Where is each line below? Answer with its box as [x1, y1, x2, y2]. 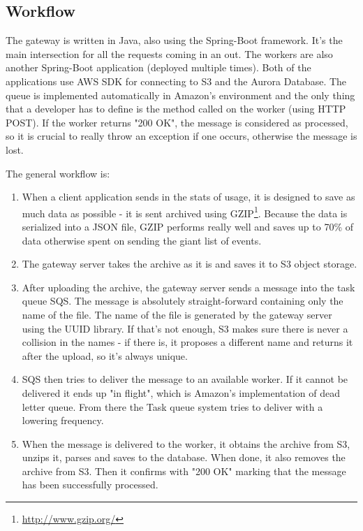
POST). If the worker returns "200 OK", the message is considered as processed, [6, 115, 348, 129]
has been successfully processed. [22, 477, 158, 492]
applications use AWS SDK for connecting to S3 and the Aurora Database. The [6, 73, 347, 88]
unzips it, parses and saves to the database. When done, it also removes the [22, 450, 346, 465]
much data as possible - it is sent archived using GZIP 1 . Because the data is [22, 203, 348, 220]
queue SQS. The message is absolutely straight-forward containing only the [22, 293, 343, 308]
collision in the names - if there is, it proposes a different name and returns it [22, 335, 353, 349]
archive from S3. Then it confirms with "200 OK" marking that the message [22, 463, 346, 478]
